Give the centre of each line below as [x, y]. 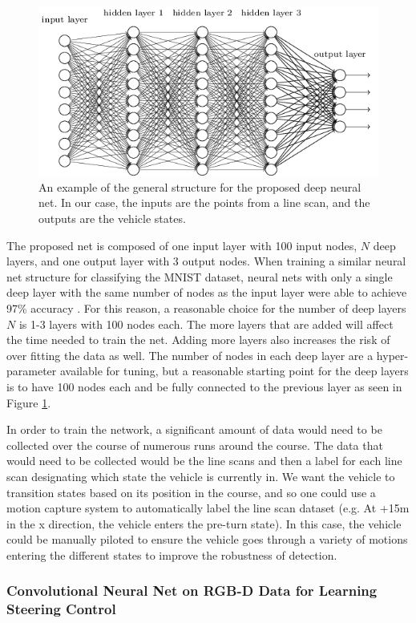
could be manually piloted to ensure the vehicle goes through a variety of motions [207, 539]
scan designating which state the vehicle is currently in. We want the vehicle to [201, 476]
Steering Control [61, 609]
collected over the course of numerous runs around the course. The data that [195, 445]
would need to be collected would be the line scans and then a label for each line [204, 461]
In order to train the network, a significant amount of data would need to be [194, 429]
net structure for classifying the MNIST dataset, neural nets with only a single [200, 276]
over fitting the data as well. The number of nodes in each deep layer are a [190, 355]
